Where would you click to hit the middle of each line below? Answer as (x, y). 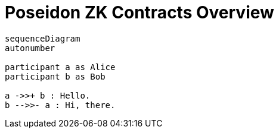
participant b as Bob (55, 76)
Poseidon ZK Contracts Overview (139, 12)
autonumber (30, 48)
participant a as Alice (60, 67)
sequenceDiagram (43, 38)
